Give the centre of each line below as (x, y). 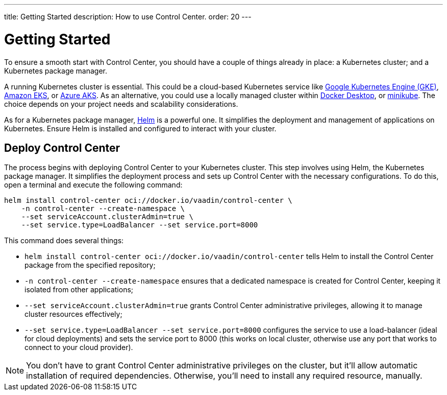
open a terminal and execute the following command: (93, 185)
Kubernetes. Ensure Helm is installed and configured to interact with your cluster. (140, 128)
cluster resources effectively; (73, 314)
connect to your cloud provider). (79, 347)
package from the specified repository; (90, 265)
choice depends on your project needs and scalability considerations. (121, 104)
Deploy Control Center (62, 148)
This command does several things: (64, 241)
